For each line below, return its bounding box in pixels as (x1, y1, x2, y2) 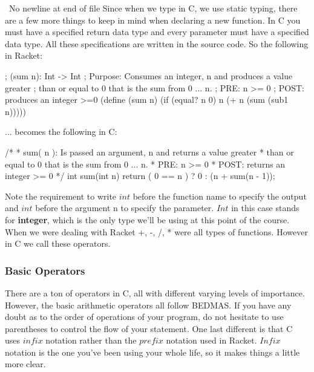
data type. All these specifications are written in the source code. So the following (5, 37, 309, 50)
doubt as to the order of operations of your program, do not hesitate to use (5, 310, 284, 323)
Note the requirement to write (5, 189, 117, 202)
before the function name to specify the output (132, 189, 307, 202)
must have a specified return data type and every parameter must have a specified (5, 25, 309, 38)
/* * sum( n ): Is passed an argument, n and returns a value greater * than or (5, 145, 294, 158)
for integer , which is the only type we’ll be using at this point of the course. (5, 213, 290, 226)
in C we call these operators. (5, 237, 111, 250)
